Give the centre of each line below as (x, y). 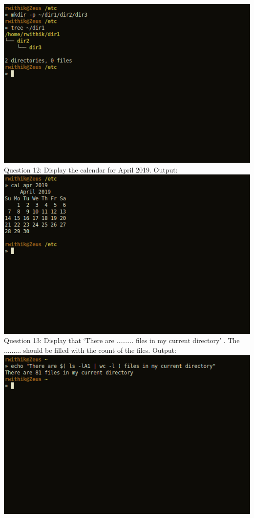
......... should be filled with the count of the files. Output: (90, 350)
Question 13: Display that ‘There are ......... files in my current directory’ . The (122, 340)
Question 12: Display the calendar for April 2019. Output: (91, 169)
